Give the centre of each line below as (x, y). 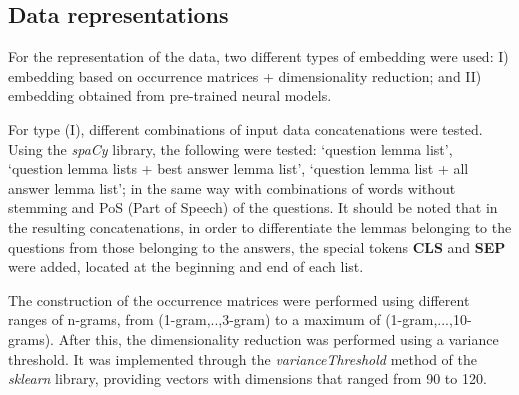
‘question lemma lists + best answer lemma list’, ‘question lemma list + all (238, 168)
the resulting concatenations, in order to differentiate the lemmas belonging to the (260, 226)
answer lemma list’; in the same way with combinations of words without (232, 187)
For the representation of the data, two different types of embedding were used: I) (258, 56)
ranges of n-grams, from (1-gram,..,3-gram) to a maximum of (194, 319)
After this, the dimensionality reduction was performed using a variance (278, 338)
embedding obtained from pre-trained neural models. (170, 95)
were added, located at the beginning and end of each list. (186, 266)
